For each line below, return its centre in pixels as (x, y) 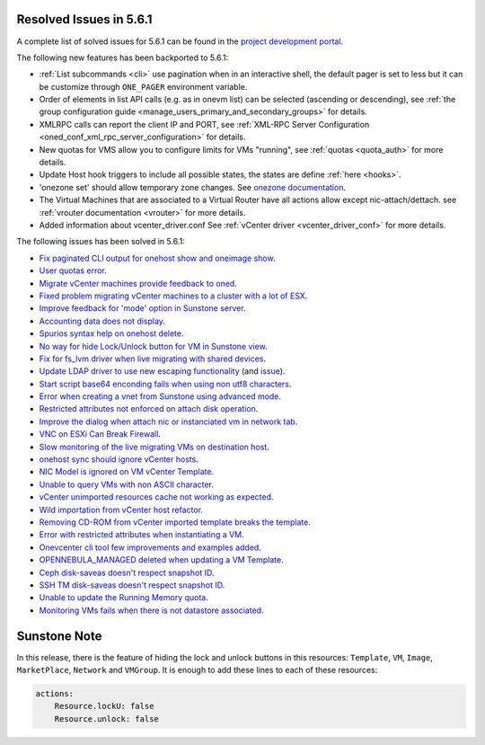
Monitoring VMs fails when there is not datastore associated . (151, 610)
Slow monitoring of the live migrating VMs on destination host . (154, 447)
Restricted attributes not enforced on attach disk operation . (149, 409)
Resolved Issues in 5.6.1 (84, 19)
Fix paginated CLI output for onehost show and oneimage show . (157, 258)
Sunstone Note (59, 636)
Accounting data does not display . (102, 321)
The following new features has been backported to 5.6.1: (123, 58)
